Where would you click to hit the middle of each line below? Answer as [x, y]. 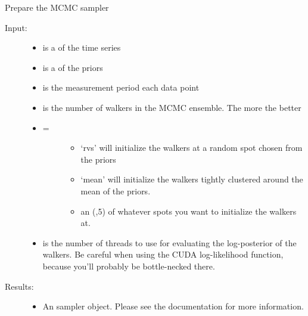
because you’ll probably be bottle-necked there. [129, 266]
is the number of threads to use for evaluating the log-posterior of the [169, 242]
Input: [16, 27]
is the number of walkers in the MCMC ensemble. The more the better [172, 107]
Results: [19, 286]
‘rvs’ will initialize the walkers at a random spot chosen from [192, 148]
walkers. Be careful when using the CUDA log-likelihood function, [163, 254]
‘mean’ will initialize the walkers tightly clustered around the [192, 179]
